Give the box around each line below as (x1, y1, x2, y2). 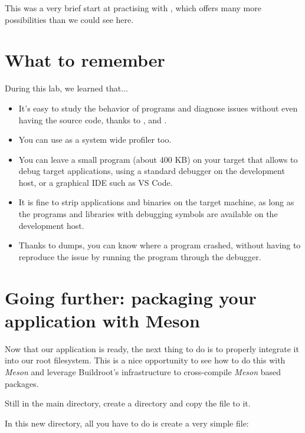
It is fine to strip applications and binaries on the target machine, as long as (18, 196, 294, 208)
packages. (5, 377, 39, 389)
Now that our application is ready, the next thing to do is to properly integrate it (5, 342, 299, 355)
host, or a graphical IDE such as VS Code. (18, 176, 173, 188)
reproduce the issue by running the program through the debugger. (18, 250, 261, 263)
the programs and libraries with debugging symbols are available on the (18, 208, 278, 220)
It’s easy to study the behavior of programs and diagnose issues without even (18, 101, 298, 114)
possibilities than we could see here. (5, 13, 134, 25)
